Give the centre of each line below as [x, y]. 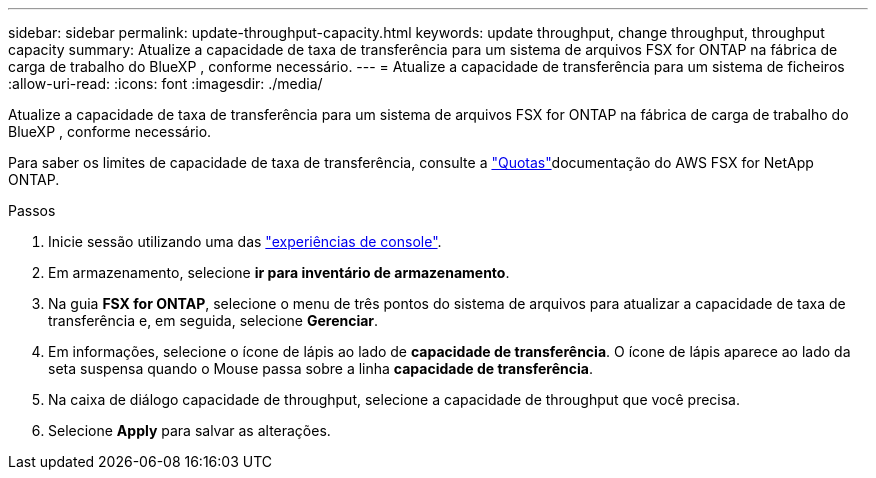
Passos [32, 210]
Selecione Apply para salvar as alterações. [189, 430]
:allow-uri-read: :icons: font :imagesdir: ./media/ [165, 83]
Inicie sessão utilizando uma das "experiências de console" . [245, 241]
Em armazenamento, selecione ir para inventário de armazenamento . [279, 272]
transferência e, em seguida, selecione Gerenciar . [213, 320]
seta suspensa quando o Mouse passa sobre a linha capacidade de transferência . [320, 368]
